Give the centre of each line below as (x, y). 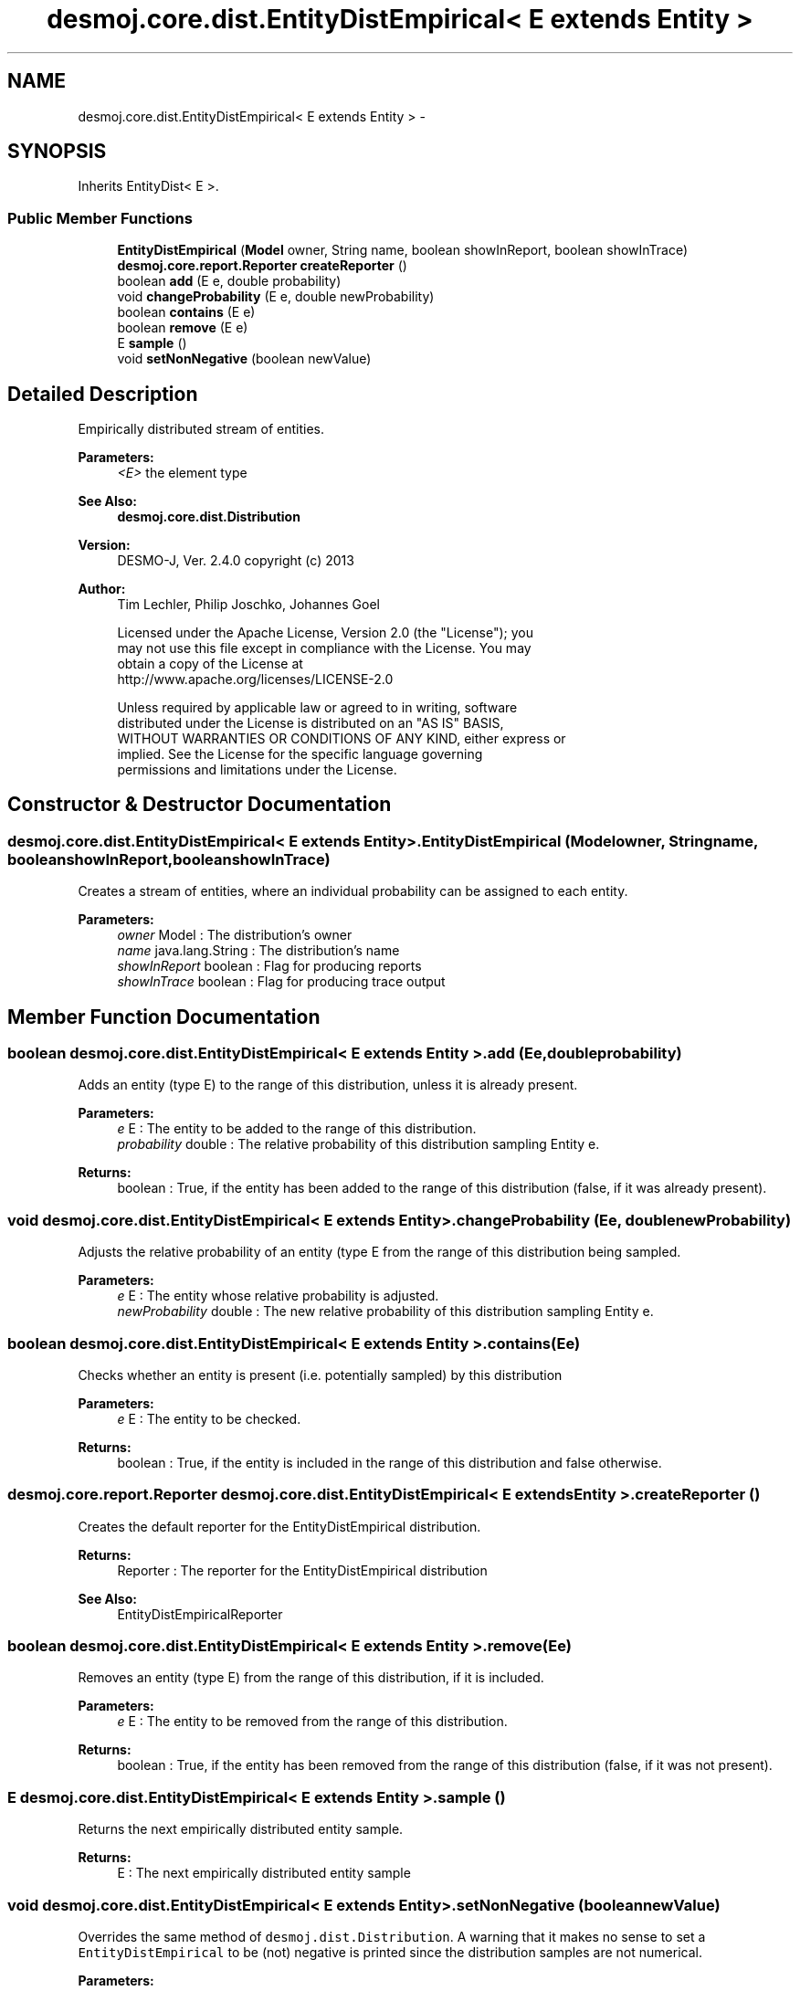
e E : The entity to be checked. (209, 1418)
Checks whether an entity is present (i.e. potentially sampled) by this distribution (320, 1375)
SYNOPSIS (57, 152)
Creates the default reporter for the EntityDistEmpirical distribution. (279, 1526)
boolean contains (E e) (186, 312)
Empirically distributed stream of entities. (201, 429)
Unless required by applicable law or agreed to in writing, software (317, 708)
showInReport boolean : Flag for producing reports (269, 966)
